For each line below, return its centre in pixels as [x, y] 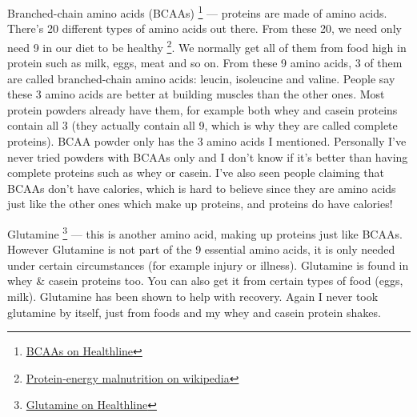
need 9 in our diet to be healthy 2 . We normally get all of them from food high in [207, 46]
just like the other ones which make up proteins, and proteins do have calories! [200, 204]
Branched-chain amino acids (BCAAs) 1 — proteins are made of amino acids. [197, 12]
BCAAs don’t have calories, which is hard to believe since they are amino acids [202, 188]
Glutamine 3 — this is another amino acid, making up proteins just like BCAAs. [205, 233]
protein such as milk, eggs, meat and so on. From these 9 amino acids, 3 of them [205, 63]
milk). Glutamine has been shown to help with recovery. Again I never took [193, 297]
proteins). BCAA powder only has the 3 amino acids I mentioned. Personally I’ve [207, 141]
